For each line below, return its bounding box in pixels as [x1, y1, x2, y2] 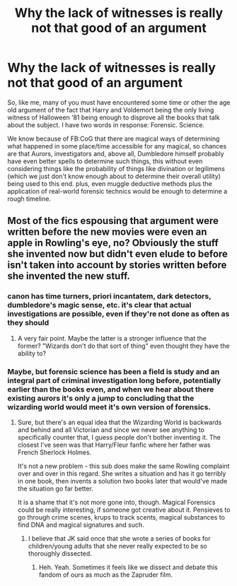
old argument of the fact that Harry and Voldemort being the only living [7, 105, 214, 114]
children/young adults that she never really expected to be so [28, 541, 207, 550]
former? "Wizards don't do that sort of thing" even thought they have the [17, 341, 230, 350]
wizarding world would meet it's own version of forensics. [7, 402, 211, 411]
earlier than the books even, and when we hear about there [7, 384, 214, 394]
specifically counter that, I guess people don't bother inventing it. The [17, 433, 221, 441]
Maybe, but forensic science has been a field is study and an [7, 366, 220, 376]
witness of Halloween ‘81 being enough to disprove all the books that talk [7, 113, 221, 122]
